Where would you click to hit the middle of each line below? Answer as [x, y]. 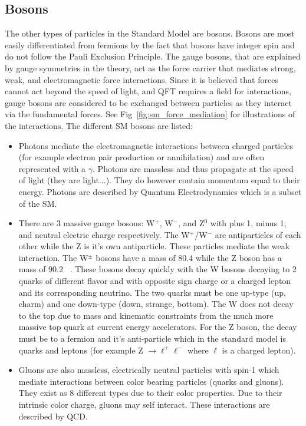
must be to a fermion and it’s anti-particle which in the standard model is [152, 339]
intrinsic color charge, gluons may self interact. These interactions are [144, 404]
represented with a [52, 168]
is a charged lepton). [259, 350]
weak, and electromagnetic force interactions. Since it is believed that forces [142, 79]
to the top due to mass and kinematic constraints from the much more [146, 315]
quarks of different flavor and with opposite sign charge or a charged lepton [155, 281]
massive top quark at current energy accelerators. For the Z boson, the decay [158, 327]
